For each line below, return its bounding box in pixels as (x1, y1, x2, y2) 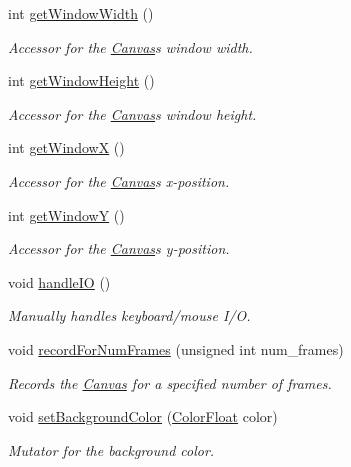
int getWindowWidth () (8, 3, 154, 23)
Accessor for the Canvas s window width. (8, 36, 253, 57)
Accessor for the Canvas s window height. (8, 103, 257, 124)
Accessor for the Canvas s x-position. (8, 170, 230, 191)
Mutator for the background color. (8, 439, 215, 460)
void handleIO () (8, 271, 111, 292)
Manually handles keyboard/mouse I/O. (8, 305, 251, 326)
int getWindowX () (8, 137, 125, 158)
